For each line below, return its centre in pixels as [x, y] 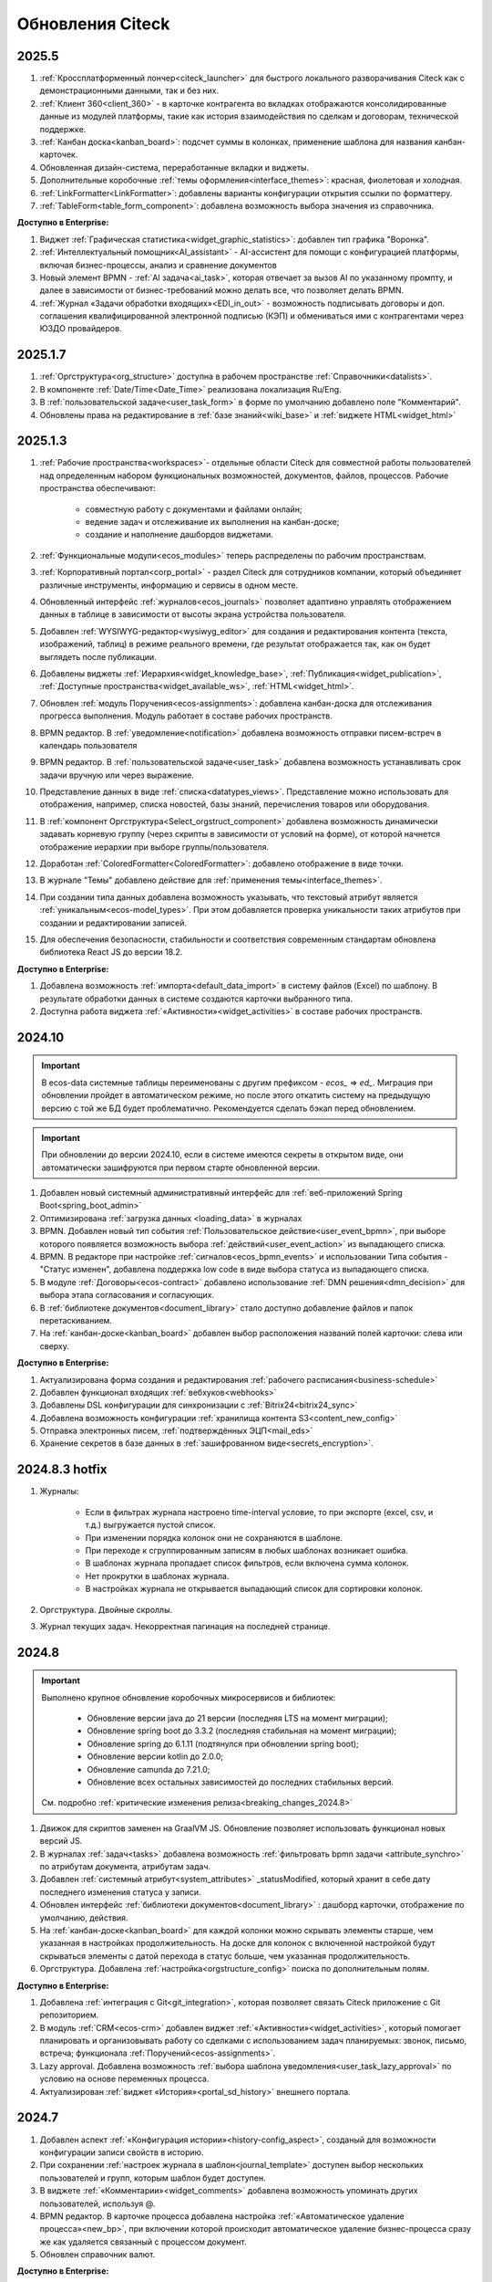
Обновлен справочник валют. [97, 2255]
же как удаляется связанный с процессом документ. [143, 2242]
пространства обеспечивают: [97, 488]
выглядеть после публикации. [98, 656]
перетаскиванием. [76, 1320]
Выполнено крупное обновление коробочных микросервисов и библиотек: [189, 1697]
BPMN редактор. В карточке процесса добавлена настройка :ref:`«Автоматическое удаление [222, 2216]
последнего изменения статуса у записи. [120, 1892]
